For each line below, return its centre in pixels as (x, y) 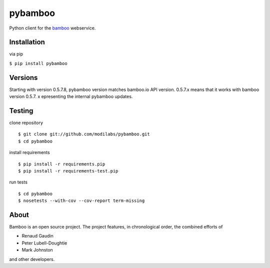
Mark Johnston (37, 250)
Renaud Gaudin (37, 236)
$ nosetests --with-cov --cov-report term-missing (81, 201)
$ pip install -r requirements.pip (62, 164)
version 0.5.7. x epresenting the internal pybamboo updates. (71, 96)
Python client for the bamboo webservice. (52, 28)
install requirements (29, 152)
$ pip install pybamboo (38, 63)
